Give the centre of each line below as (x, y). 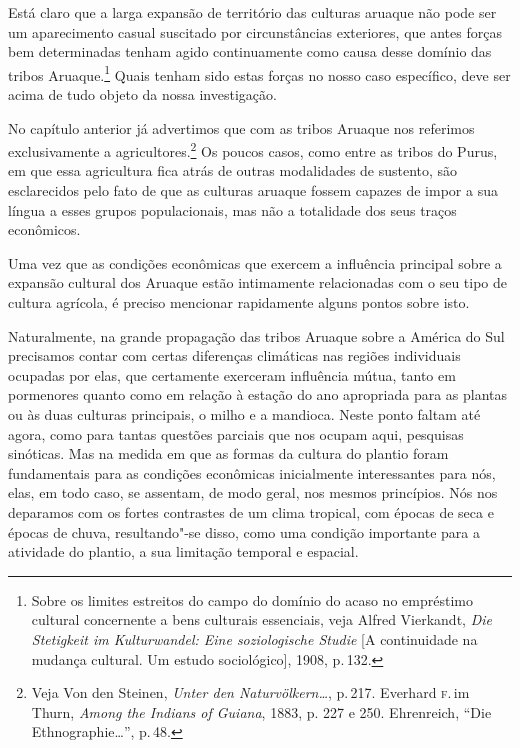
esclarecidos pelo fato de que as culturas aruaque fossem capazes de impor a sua (253, 190)
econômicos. (44, 229)
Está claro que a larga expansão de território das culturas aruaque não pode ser (252, 12)
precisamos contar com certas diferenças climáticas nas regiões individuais (234, 355)
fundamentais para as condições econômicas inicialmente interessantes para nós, (252, 472)
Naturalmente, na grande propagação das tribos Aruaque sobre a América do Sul (256, 335)
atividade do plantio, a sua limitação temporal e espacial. (183, 551)
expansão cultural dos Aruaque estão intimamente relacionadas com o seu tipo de (258, 282)
